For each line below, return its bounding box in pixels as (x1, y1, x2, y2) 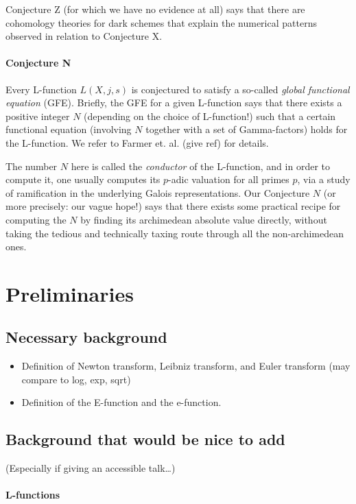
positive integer (5, 108, 70, 123)
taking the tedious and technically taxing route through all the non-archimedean (5, 226, 344, 240)
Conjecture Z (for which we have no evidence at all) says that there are (5, 2, 305, 16)
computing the (5, 212, 67, 226)
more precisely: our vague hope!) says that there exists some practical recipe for (5, 199, 341, 213)
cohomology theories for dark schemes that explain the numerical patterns (5, 15, 317, 29)
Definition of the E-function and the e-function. (21, 395, 222, 409)
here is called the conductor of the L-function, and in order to (71, 158, 330, 173)
